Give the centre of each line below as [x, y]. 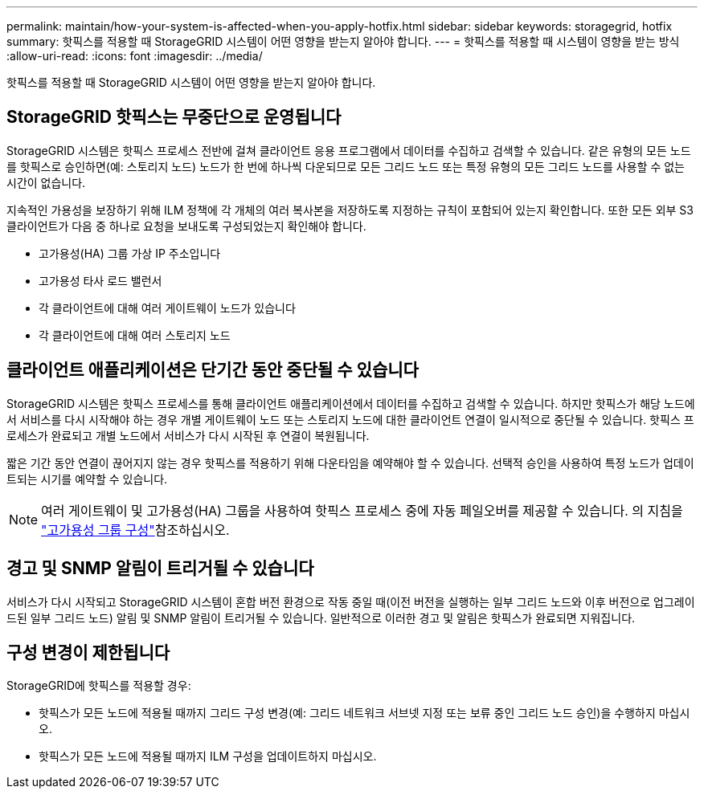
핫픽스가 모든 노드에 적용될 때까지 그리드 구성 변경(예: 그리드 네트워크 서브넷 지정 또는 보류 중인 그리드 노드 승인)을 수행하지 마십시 [364, 713]
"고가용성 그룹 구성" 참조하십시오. [135, 530]
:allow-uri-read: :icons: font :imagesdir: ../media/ [135, 56]
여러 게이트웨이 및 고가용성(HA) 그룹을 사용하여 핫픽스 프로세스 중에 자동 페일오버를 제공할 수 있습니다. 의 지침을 [362, 510]
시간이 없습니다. [46, 182]
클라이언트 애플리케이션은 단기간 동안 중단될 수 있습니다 [213, 370]
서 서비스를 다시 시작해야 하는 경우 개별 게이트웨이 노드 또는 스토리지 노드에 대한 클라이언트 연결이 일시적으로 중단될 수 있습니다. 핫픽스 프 [350, 419]
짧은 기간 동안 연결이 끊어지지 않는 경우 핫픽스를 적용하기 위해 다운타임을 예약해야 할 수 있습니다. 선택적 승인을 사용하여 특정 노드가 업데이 [350, 463]
